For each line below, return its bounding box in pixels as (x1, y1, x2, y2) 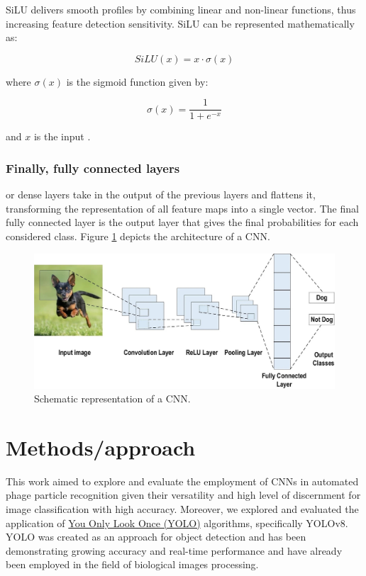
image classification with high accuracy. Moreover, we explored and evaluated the (6, 502, 359, 516)
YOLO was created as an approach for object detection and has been (6, 529, 306, 544)
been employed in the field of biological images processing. (6, 557, 259, 572)
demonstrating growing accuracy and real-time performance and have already (6, 543, 343, 558)
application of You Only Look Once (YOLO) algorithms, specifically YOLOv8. (6, 515, 348, 530)
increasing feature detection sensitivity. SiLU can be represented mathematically (6, 16, 355, 30)
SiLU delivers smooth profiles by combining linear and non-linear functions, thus (6, 2, 356, 16)
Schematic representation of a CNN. (34, 391, 191, 406)
